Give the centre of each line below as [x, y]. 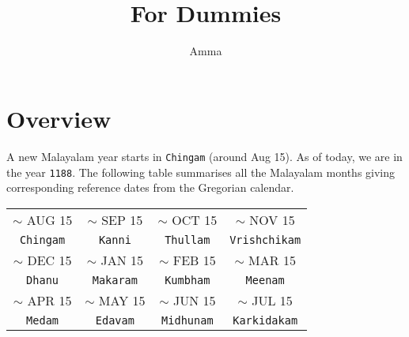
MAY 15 [122, 300]
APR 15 [49, 300]
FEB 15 [194, 260]
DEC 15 [49, 260]
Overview [59, 118]
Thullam [187, 240]
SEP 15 [122, 219]
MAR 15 [272, 260]
